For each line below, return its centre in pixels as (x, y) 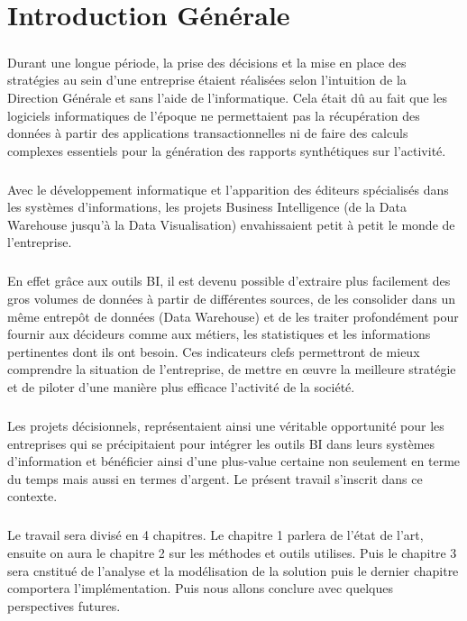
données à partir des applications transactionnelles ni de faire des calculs (208, 133)
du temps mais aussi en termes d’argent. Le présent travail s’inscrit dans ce (215, 478)
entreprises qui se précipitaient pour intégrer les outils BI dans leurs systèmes (221, 443)
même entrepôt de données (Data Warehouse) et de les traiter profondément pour (233, 316)
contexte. (32, 496)
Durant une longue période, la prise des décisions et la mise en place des (207, 62)
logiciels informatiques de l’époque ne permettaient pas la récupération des (214, 115)
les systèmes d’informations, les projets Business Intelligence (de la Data (207, 207)
